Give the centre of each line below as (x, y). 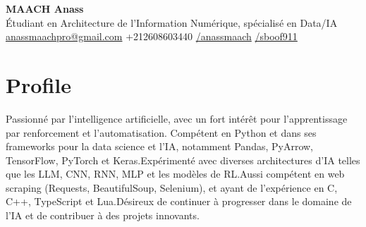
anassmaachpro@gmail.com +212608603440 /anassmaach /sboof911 (152, 36)
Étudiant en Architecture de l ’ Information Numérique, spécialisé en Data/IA (172, 22)
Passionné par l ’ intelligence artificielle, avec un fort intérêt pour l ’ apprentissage (177, 118)
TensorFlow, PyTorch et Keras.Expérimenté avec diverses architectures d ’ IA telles (183, 160)
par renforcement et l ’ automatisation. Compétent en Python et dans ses (161, 132)
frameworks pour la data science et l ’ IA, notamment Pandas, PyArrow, (159, 146)
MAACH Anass (45, 8)
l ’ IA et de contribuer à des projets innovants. (103, 215)
